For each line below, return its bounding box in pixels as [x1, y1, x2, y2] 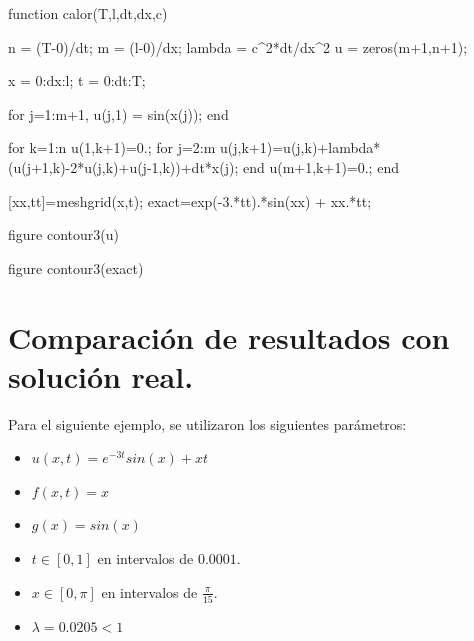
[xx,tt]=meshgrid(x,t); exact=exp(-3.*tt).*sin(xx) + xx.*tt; [8, 190, 372, 211]
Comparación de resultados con [8, 316, 450, 357]
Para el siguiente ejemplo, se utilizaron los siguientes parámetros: [8, 413, 407, 434]
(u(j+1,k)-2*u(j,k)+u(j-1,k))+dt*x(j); [8, 156, 239, 177]
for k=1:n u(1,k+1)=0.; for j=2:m [8, 137, 216, 158]
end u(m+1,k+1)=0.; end [242, 156, 399, 177]
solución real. [8, 355, 194, 396]
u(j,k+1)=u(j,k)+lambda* [220, 137, 381, 158]
